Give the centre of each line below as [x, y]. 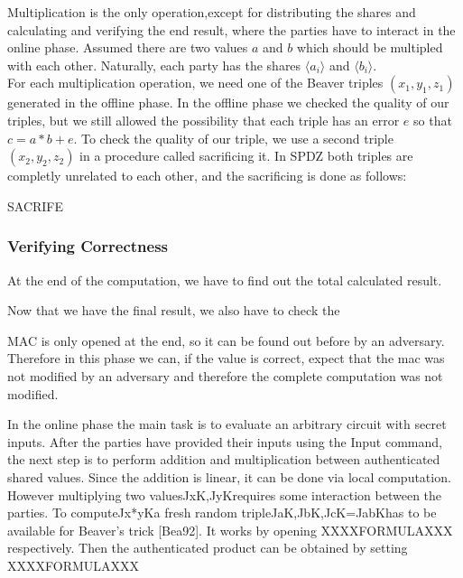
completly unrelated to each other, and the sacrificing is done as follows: [207, 176]
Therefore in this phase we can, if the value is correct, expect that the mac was [226, 358]
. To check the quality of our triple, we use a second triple [233, 138]
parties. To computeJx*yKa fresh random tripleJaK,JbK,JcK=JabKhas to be [222, 513]
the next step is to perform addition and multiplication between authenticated [224, 459]
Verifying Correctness [88, 246]
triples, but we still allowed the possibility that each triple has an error [204, 120]
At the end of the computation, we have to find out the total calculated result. [225, 280]
